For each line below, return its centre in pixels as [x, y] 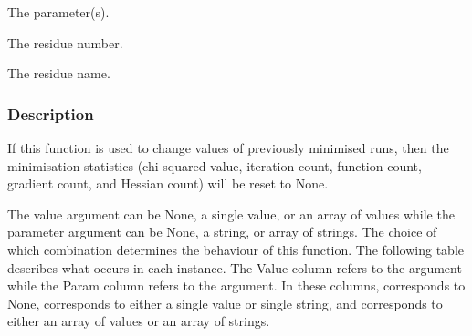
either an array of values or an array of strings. [139, 321]
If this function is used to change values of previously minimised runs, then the [228, 148]
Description [51, 113]
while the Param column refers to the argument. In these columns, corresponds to [236, 285]
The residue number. [65, 42]
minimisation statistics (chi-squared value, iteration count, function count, [215, 165]
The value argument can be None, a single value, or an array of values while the [231, 214]
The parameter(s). [58, 12]
